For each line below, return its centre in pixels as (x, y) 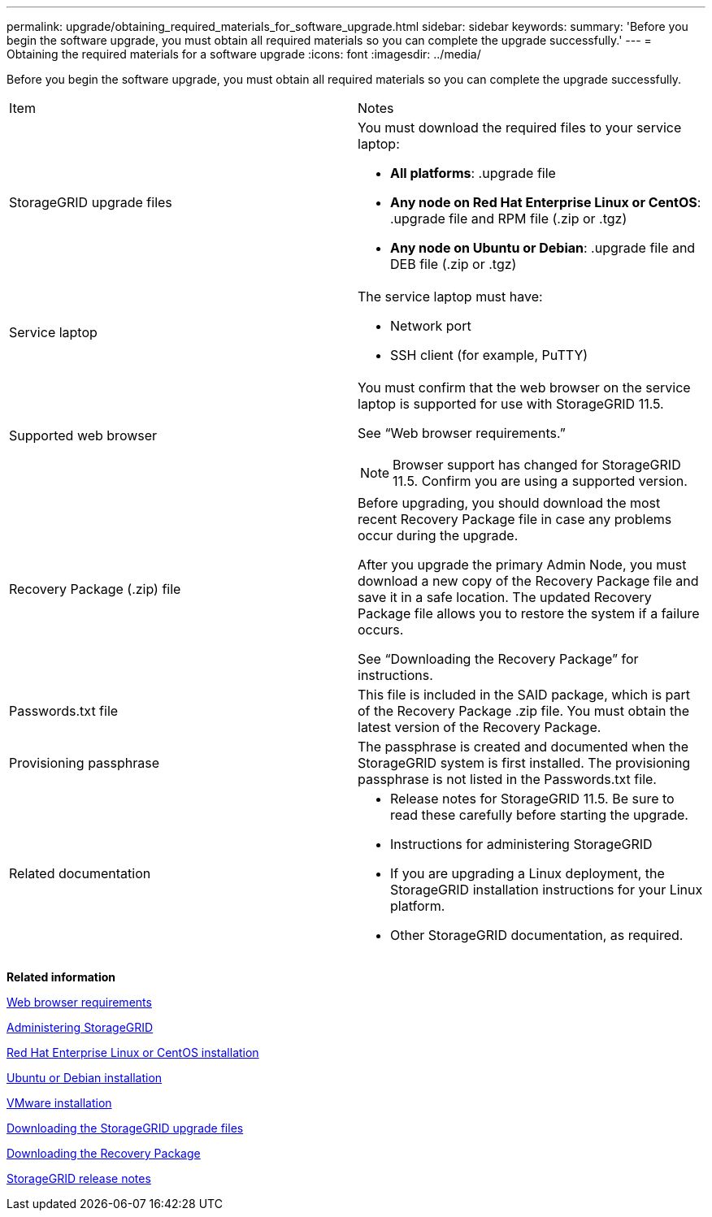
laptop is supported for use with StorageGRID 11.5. (511, 404)
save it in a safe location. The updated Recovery (505, 597)
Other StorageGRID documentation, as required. (537, 935)
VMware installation (59, 1103)
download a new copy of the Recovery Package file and (528, 581)
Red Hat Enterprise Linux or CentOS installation (133, 1052)
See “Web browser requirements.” (462, 433)
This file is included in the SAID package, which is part (524, 695)
